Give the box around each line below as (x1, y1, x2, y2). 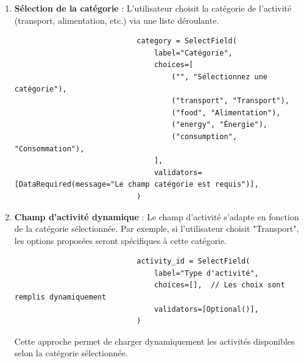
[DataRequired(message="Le (14, 180, 124, 189)
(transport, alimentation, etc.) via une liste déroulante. (14, 13, 219, 26)
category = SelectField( (136, 37, 237, 46)
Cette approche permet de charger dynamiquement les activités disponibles (14, 334, 295, 347)
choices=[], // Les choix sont (154, 281, 285, 290)
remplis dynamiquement (14, 293, 107, 302)
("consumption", (171, 132, 237, 141)
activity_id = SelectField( (136, 257, 250, 266)
